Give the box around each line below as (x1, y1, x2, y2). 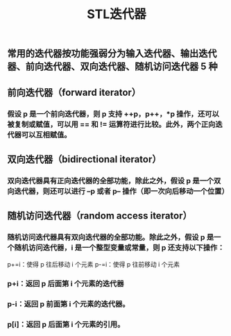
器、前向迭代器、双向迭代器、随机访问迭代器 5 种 (7, 60, 219, 73)
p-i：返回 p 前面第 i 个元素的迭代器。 (7, 299, 130, 309)
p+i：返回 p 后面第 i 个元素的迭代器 (7, 279, 124, 289)
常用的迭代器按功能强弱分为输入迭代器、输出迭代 (7, 48, 217, 60)
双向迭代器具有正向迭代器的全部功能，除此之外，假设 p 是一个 (7, 176, 214, 185)
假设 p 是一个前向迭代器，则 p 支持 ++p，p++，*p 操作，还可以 (7, 109, 220, 119)
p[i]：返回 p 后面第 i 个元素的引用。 (7, 320, 125, 330)
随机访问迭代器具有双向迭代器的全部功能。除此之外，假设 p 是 (7, 233, 214, 242)
